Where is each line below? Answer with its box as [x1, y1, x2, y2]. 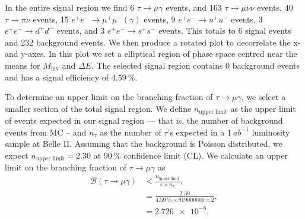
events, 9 [144, 12, 176, 25]
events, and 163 [166, 1, 222, 13]
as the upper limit [230, 102, 296, 114]
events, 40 [257, 1, 293, 13]
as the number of [100, 125, 161, 138]
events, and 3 [56, 24, 105, 37]
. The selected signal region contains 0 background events [91, 59, 300, 71]
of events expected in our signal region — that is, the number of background [5, 114, 283, 127]
